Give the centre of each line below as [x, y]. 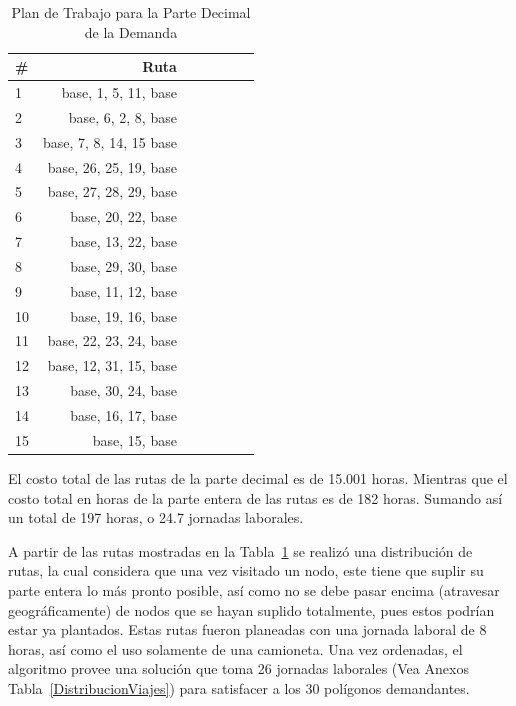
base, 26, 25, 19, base [112, 166]
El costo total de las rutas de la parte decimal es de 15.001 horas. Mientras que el [258, 477]
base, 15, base [134, 439]
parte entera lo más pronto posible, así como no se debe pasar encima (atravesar [254, 589]
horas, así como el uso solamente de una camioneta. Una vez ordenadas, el [235, 648]
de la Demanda [131, 31]
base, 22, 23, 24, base [112, 340]
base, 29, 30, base [123, 265]
